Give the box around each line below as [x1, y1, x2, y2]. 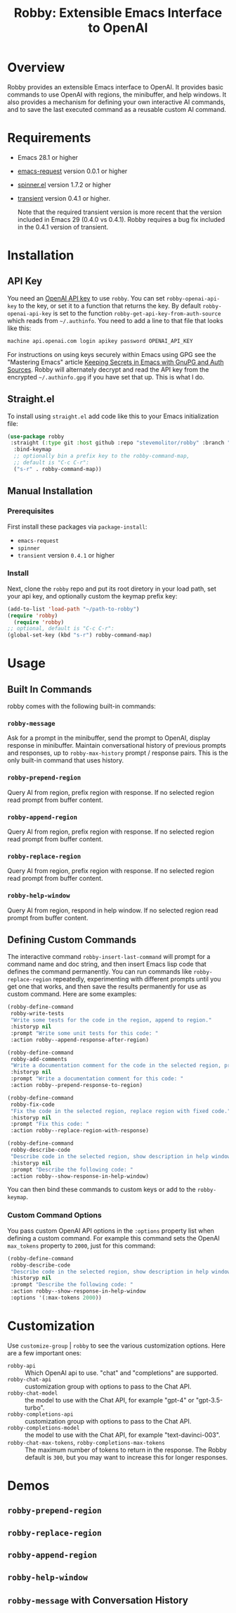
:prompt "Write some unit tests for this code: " [10, 1029, 159, 1036]
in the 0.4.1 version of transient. [17, 222, 109, 231]
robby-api [7, 1362, 37, 1369]
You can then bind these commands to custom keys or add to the [7, 1185, 196, 1194]
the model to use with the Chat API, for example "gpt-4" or [25, 1395, 195, 1404]
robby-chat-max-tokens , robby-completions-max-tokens [7, 1438, 165, 1446]
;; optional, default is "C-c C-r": [7, 625, 114, 632]
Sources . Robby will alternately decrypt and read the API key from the [7, 365, 209, 374]
